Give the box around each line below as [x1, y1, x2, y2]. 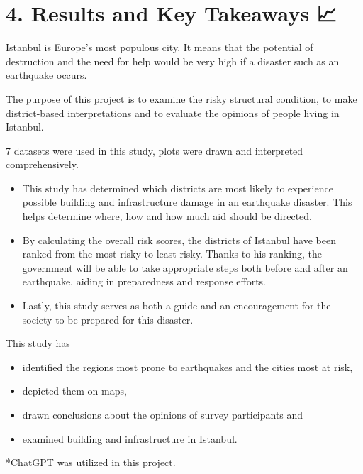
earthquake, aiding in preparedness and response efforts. [22, 274, 267, 289]
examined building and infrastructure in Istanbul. [22, 431, 238, 446]
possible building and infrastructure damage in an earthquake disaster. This [22, 194, 352, 209]
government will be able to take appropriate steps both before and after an [22, 260, 348, 275]
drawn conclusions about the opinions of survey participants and [22, 407, 303, 421]
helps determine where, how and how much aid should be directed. [22, 209, 313, 224]
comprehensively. [6, 157, 79, 172]
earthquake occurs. [6, 67, 87, 82]
